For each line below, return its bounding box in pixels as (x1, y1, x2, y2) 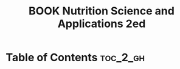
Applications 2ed (57, 17, 146, 31)
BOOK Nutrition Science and (29, 4, 175, 18)
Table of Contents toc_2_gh (5, 51, 145, 64)
